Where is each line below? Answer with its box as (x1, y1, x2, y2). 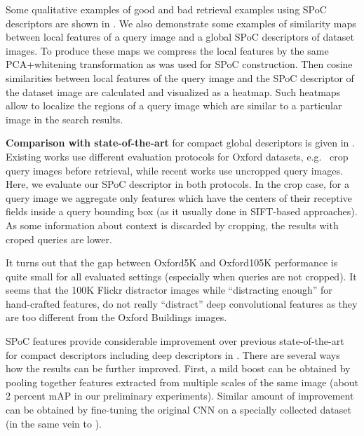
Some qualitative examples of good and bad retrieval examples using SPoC (6, 2, 327, 16)
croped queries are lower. (6, 231, 112, 246)
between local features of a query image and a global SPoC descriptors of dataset (6, 29, 354, 44)
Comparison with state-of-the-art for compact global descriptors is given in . (6, 135, 355, 150)
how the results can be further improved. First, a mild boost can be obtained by (6, 361, 351, 376)
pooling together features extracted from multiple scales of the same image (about (6, 374, 358, 389)
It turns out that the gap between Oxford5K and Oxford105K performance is (6, 255, 338, 270)
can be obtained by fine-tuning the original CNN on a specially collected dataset (6, 402, 351, 417)
